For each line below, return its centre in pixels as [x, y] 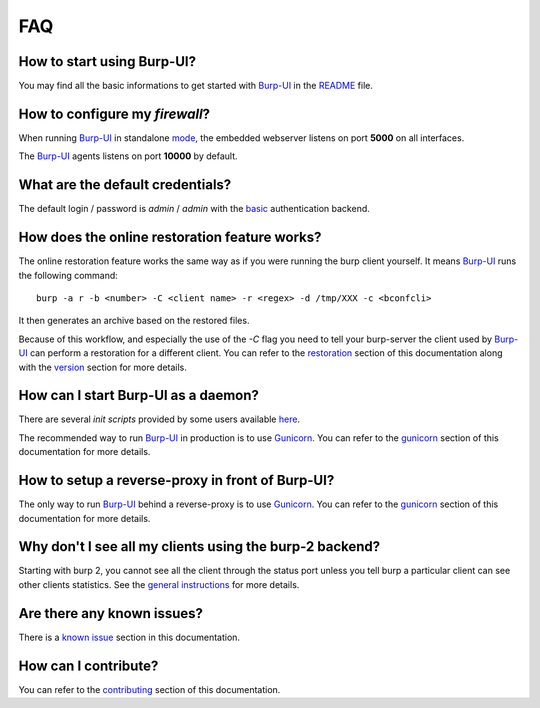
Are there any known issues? [111, 613]
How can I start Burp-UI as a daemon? [139, 395]
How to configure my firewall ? [114, 113]
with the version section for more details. [102, 367]
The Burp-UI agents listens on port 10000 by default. [128, 156]
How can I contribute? [88, 665]
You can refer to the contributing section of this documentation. [149, 689]
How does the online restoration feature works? [170, 237]
